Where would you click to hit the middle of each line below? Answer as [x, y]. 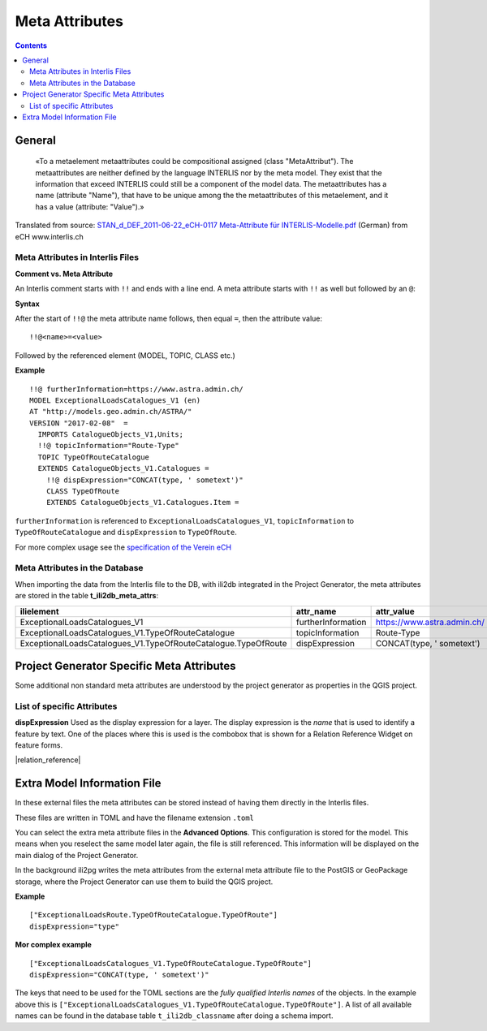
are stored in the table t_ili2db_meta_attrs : [87, 596]
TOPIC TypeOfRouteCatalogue [94, 457]
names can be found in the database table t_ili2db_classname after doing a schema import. [174, 1016]
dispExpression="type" [75, 926]
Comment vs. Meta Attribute [64, 274]
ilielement [40, 611]
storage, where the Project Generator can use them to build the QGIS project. [144, 882]
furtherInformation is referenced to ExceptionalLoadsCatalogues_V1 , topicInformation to [185, 520]
